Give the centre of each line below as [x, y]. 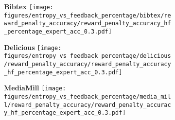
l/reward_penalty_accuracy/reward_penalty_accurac [87, 105]
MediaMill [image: [35, 88]
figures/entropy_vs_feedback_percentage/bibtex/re [87, 15]
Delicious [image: [33, 47]
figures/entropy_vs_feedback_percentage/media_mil [87, 96]
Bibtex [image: [29, 6]
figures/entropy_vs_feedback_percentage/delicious [87, 56]
